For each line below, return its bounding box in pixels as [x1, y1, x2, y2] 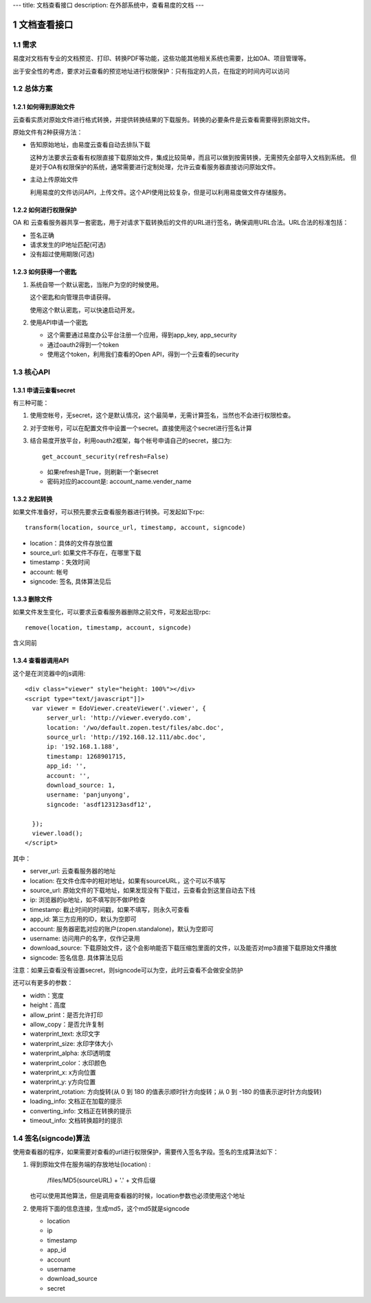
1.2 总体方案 [12, 84, 53, 93]
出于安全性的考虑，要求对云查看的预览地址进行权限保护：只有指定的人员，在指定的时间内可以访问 [12, 67, 290, 75]
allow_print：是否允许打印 [30, 1010, 103, 1018]
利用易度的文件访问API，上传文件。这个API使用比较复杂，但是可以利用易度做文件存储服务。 [30, 188, 290, 196]
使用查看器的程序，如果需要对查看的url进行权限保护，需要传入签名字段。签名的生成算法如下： [12, 1148, 280, 1156]
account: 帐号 [30, 568, 69, 576]
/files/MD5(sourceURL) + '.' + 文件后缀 [47, 1176, 156, 1184]
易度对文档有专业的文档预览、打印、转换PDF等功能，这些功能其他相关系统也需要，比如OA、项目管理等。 [12, 54, 311, 63]
